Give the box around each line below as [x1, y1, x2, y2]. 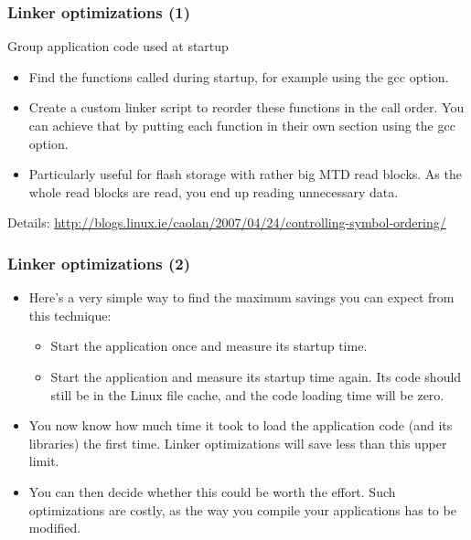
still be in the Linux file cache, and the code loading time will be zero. [50, 385, 444, 404]
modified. [28, 518, 81, 537]
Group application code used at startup [7, 37, 229, 56]
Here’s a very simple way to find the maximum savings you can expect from [28, 288, 455, 307]
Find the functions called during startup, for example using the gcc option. [28, 67, 449, 86]
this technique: [28, 305, 112, 324]
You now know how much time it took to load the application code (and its [28, 416, 453, 435]
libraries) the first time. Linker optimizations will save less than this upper [28, 433, 447, 452]
